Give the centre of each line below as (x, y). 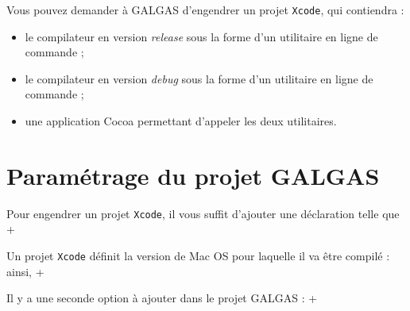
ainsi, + (25, 271)
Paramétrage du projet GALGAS (193, 175)
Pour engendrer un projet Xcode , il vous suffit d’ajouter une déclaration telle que (203, 213)
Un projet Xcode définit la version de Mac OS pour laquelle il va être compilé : (198, 255)
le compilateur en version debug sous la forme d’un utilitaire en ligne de (199, 78)
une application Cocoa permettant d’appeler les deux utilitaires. (181, 121)
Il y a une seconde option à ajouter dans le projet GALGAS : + (162, 298)
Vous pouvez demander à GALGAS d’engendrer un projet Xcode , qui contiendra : (205, 10)
